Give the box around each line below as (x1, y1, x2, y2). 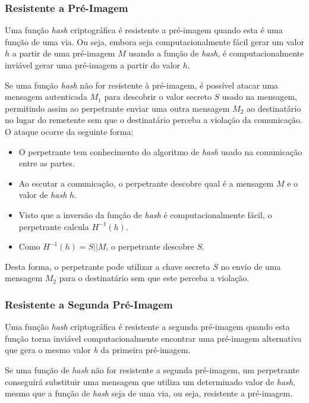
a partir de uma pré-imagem (12, 47, 115, 59)
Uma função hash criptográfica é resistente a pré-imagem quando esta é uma (5, 24, 283, 36)
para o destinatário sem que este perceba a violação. (59, 272, 250, 284)
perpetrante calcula (18, 220, 89, 232)
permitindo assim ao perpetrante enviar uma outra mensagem (5, 102, 230, 114)
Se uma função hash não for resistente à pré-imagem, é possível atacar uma (5, 78, 279, 91)
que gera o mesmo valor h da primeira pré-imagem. (5, 344, 191, 356)
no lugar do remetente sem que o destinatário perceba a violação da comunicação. (5, 114, 302, 126)
